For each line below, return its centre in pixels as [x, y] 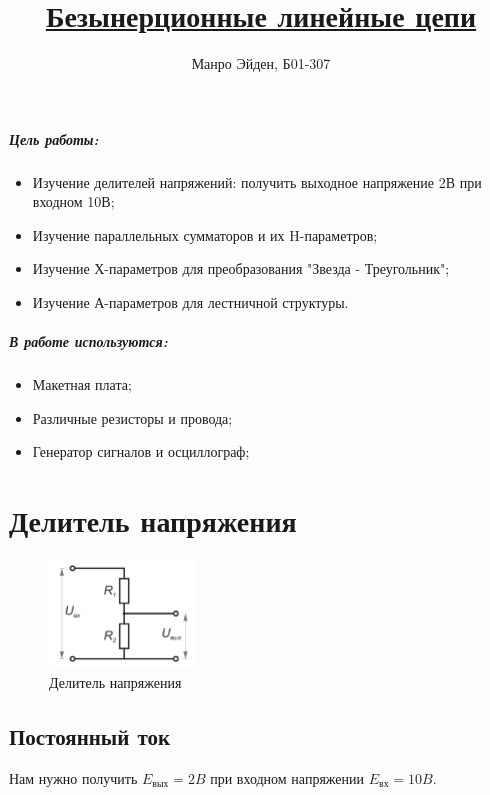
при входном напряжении [287, 777]
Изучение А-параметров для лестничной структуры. [190, 302]
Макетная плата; [82, 384]
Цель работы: [54, 138]
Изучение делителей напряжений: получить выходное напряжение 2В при [257, 181]
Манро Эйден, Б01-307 [261, 63]
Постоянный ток [90, 735]
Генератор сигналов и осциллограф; [141, 451]
